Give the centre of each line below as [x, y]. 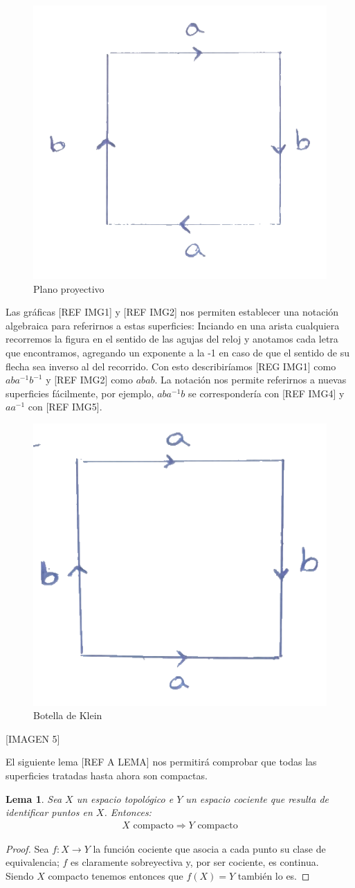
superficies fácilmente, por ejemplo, [80, 393]
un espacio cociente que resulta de [257, 798]
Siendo [20, 875]
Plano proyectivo [69, 288]
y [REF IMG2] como [90, 380]
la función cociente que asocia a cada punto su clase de [209, 848]
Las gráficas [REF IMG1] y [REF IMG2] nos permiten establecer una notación [172, 312]
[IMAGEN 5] [33, 738]
